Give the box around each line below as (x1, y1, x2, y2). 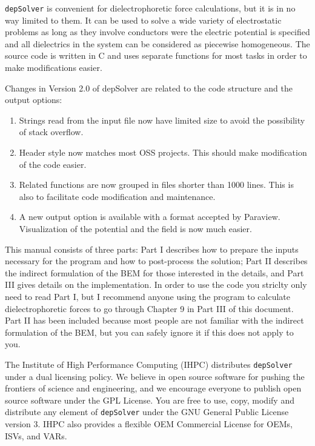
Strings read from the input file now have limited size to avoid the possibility (19, 113, 305, 126)
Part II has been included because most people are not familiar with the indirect (5, 314, 304, 327)
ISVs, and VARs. (5, 429, 67, 442)
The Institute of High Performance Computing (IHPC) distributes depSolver (5, 358, 293, 370)
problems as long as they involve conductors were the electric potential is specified (5, 25, 310, 38)
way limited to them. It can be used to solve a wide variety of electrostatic (5, 13, 282, 26)
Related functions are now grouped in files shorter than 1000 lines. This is (19, 178, 294, 191)
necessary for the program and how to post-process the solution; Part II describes (5, 255, 308, 267)
